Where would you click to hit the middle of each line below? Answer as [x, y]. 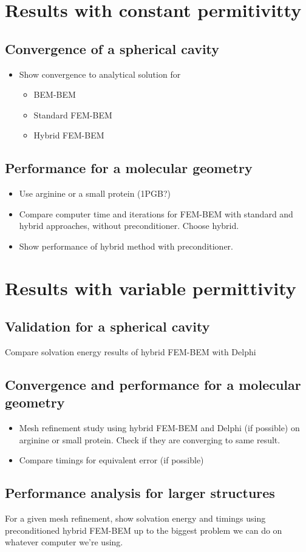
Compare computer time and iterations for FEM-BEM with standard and [156, 213]
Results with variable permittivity [151, 288]
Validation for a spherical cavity [107, 326]
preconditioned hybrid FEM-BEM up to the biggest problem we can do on [144, 530]
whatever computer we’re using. [64, 542]
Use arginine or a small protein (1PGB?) [95, 193]
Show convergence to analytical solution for [100, 74]
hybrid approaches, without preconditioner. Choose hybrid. [129, 226]
